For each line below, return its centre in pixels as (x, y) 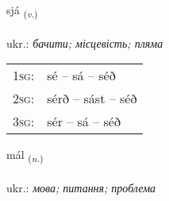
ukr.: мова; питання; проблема (81, 188)
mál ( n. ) (25, 156)
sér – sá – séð (84, 122)
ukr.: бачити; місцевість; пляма (85, 43)
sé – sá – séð (81, 75)
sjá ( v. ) (22, 11)
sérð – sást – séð (92, 99)
